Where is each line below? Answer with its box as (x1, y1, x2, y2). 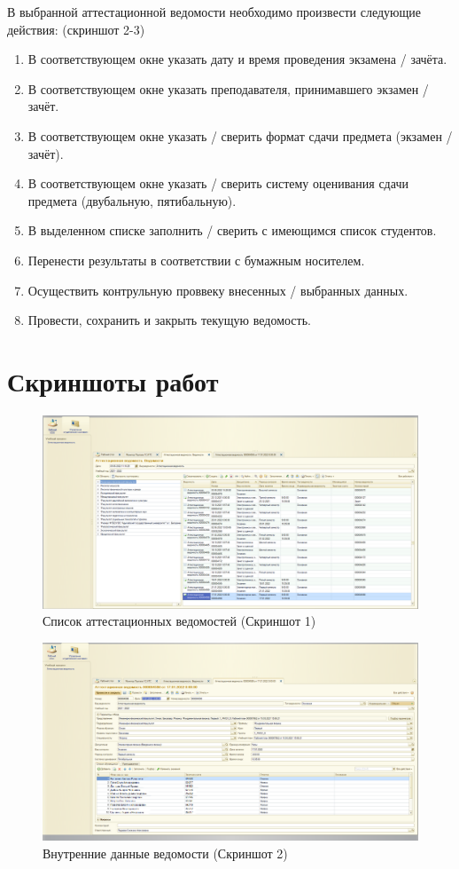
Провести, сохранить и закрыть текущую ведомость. (27, 311, 311, 329)
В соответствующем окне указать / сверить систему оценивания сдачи (27, 174, 408, 193)
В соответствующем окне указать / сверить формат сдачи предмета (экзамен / (27, 126, 453, 145)
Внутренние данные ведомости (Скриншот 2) (43, 844, 288, 863)
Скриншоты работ (7, 362, 219, 399)
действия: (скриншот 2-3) (7, 20, 145, 38)
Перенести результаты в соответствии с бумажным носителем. (27, 250, 365, 269)
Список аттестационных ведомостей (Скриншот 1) (43, 612, 316, 630)
